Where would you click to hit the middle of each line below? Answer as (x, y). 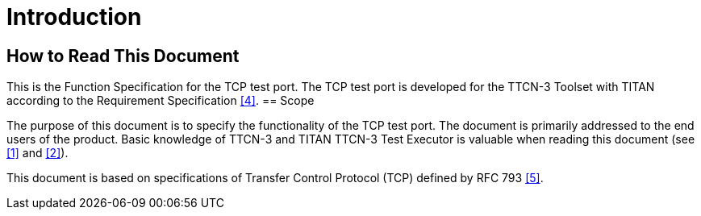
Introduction (74, 17)
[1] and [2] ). (38, 153)
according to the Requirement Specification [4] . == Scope (161, 101)
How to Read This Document (123, 56)
